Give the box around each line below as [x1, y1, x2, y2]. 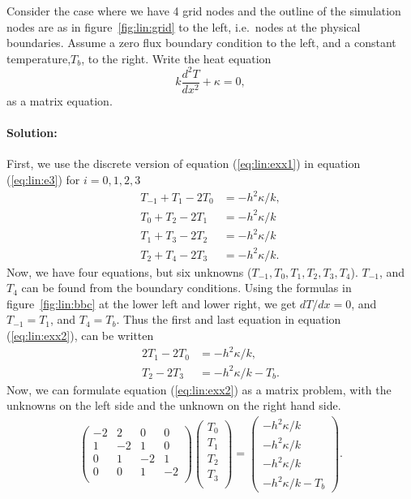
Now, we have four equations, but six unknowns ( [6, 263, 252, 280]
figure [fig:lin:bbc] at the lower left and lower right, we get [6, 295, 297, 312]
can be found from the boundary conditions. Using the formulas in [21, 279, 352, 296]
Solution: [6, 124, 58, 141]
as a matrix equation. [6, 92, 113, 109]
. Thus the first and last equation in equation [116, 311, 341, 328]
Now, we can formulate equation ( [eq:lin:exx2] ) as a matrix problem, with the [6, 381, 392, 398]
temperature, [6, 49, 71, 67]
